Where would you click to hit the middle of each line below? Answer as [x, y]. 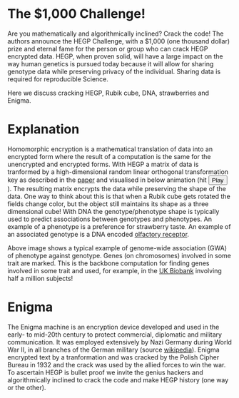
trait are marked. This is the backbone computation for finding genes [108, 263]
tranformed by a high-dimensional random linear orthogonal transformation [118, 172]
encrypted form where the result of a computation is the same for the [109, 156]
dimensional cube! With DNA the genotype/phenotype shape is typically [113, 211]
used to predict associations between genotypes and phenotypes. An [110, 219]
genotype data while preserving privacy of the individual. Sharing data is [114, 71]
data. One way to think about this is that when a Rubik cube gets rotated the [119, 196]
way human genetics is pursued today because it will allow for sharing [111, 63]
